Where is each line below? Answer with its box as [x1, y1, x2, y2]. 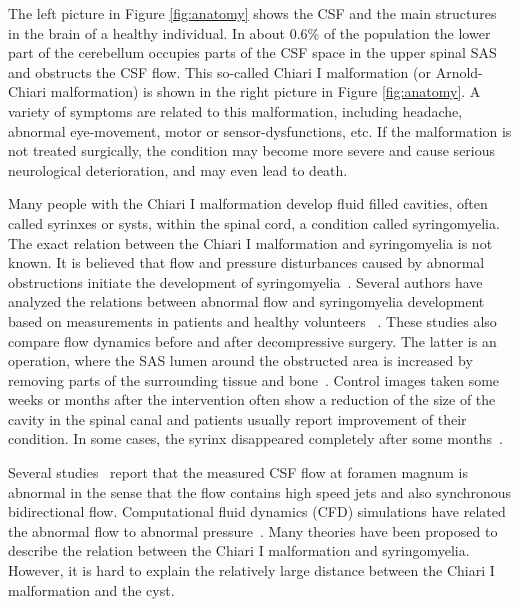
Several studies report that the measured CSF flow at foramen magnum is [8, 462, 468, 483]
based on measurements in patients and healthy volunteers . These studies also [8, 310, 497, 331]
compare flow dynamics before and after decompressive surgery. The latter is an [8, 330, 497, 351]
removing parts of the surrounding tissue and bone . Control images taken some [8, 369, 500, 390]
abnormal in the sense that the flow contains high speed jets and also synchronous [8, 481, 512, 502]
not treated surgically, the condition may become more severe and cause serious [8, 140, 496, 161]
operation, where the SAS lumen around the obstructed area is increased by [8, 350, 473, 371]
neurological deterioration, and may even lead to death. [8, 159, 348, 180]
